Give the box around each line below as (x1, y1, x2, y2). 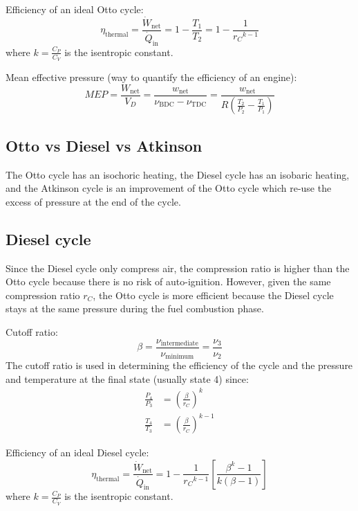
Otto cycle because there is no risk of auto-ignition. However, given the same (6, 274, 331, 289)
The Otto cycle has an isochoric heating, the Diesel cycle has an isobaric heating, (6, 167, 350, 181)
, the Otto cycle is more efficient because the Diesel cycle (93, 287, 334, 302)
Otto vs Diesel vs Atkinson (6, 134, 202, 156)
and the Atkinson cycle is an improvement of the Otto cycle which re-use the (6, 181, 332, 195)
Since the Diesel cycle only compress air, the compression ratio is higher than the (6, 260, 350, 275)
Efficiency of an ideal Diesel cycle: (6, 445, 149, 460)
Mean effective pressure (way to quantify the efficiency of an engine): (6, 69, 297, 84)
